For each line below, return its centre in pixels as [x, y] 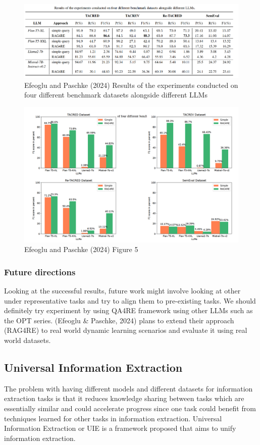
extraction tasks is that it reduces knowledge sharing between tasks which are [124, 398]
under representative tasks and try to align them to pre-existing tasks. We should [130, 300]
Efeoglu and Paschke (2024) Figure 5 [81, 249]
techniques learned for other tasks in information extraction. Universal [113, 418]
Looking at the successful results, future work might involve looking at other [122, 290]
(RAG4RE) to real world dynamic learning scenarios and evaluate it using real [126, 330]
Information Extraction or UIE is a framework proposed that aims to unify [120, 428]
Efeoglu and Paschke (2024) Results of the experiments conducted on [131, 85]
